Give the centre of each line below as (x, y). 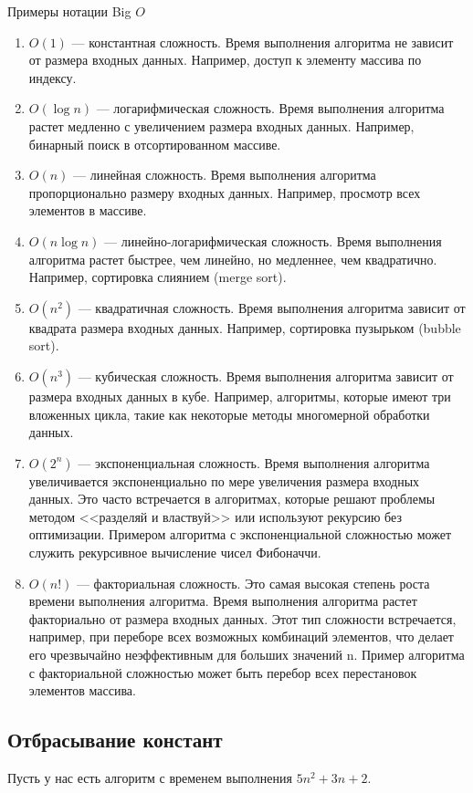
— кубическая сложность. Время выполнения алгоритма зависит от (266, 376)
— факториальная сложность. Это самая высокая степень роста (253, 583)
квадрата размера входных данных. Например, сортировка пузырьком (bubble (245, 327)
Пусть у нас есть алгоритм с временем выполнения (150, 778)
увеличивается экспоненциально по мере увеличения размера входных (224, 480)
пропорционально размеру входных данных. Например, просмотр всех (225, 192)
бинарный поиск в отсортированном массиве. (155, 144)
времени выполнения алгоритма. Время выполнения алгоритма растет (223, 601)
